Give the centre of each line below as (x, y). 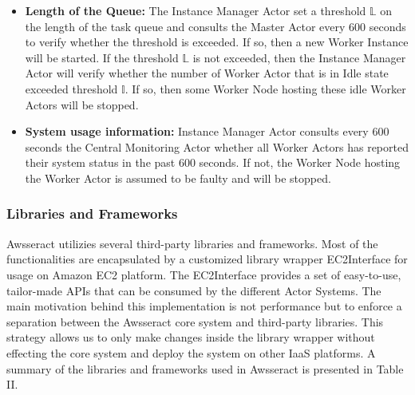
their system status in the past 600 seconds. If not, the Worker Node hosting (213, 162)
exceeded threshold (71, 88)
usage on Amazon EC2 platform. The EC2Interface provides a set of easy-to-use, (204, 274)
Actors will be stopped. (82, 104)
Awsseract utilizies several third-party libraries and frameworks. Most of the (192, 243)
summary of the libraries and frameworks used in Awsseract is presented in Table (205, 368)
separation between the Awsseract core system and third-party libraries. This (195, 321)
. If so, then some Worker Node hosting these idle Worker (265, 88)
